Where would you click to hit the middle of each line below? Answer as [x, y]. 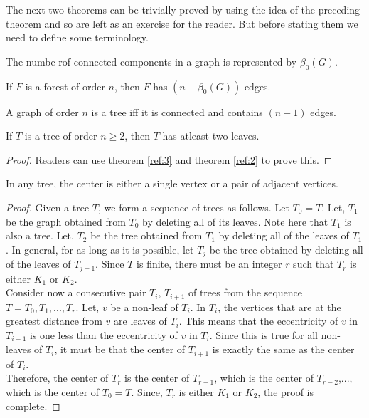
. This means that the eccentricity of [258, 321]
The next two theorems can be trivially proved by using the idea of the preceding [183, 9]
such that [314, 264]
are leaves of [140, 321]
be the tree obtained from [146, 235]
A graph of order [42, 111]
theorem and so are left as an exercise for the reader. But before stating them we [182, 23]
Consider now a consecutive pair [76, 292]
